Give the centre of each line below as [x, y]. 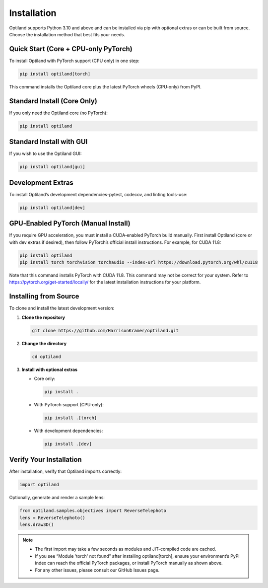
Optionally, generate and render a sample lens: [57, 498]
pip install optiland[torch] [55, 74]
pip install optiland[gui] [52, 167]
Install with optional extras [50, 369]
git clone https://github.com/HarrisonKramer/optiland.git [105, 331]
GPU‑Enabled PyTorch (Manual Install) [70, 223]
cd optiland [47, 357]
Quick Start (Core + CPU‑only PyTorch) [71, 49]
